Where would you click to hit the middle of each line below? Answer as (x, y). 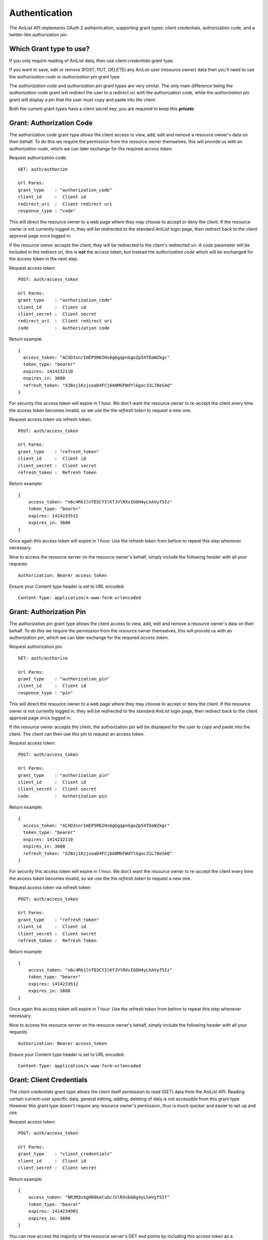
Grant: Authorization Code (51, 123)
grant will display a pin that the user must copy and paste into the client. (83, 100)
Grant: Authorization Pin (48, 612)
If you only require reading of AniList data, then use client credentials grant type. (92, 61)
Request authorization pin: (36, 647)
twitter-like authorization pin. (38, 34)
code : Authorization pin (63, 796)
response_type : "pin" (46, 693)
